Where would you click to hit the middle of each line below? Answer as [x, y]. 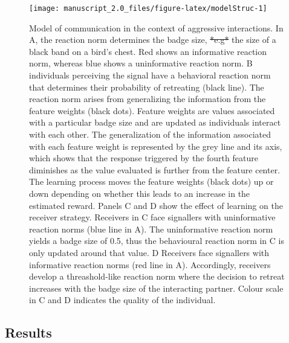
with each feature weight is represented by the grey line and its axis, [156, 146]
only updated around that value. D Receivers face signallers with [149, 252]
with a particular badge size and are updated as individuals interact [155, 122]
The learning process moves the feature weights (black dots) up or [151, 181]
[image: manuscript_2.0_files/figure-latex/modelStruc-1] [148, 8]
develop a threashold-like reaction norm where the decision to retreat [157, 276]
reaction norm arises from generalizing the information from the [148, 99]
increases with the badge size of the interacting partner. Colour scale [156, 288]
